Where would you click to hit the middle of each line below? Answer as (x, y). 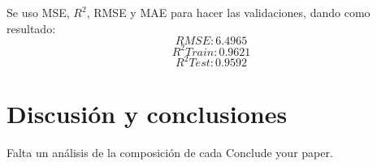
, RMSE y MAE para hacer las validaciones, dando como (228, 12)
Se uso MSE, (38, 12)
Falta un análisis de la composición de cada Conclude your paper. (170, 153)
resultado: (31, 28)
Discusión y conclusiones (147, 114)
